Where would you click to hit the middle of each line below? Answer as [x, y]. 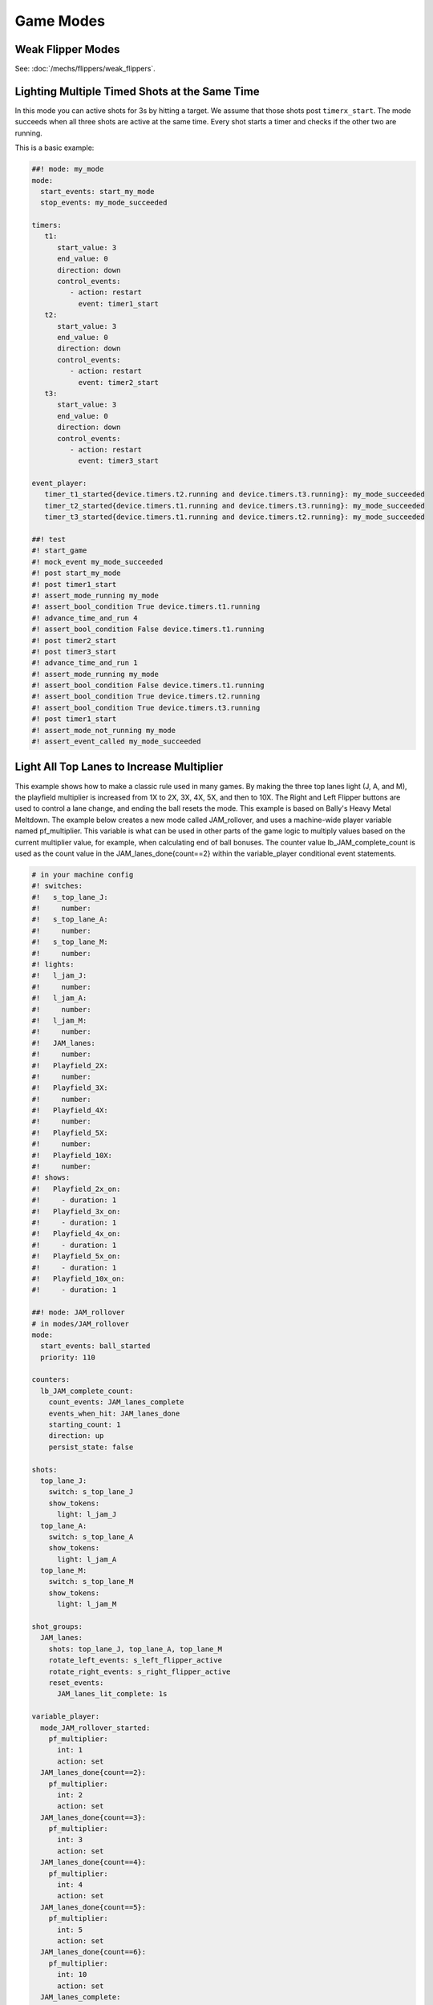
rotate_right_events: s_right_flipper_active [140, 1671]
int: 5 [70, 1930]
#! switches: [57, 886]
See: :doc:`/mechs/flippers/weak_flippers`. [85, 69]
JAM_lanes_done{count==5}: [93, 1907]
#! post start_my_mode [76, 573]
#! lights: [53, 964]
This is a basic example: [55, 148]
